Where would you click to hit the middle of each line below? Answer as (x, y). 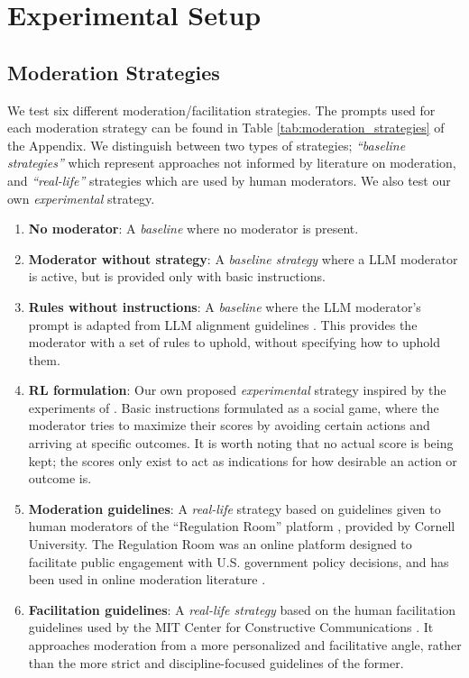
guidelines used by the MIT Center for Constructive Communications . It (231, 627)
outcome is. (60, 478)
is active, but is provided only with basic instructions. (177, 276)
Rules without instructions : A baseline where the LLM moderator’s (225, 306)
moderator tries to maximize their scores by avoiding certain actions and (229, 425)
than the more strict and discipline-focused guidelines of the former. (216, 662)
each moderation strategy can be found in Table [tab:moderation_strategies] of (226, 128)
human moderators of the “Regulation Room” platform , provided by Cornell (242, 526)
